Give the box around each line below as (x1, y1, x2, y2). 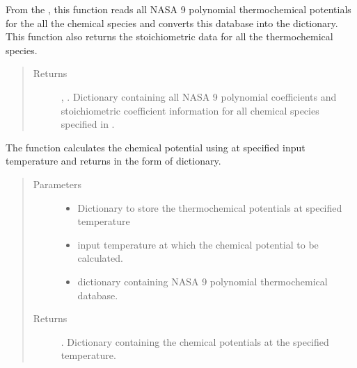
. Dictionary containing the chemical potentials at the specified (61, 334, 329, 349)
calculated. (77, 251, 123, 265)
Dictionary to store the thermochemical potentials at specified (77, 200, 342, 215)
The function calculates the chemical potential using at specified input (6, 140, 306, 154)
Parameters (33, 176, 81, 191)
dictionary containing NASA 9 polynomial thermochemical (77, 274, 328, 288)
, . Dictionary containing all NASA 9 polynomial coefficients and (61, 89, 337, 103)
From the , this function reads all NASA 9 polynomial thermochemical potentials (6, 2, 351, 16)
